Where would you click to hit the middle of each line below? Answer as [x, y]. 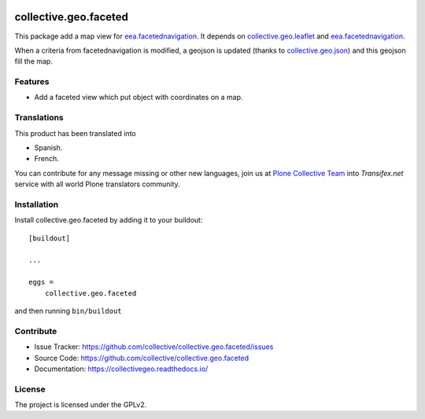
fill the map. [33, 61]
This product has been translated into [76, 133]
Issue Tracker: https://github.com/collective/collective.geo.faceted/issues [154, 347]
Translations [39, 118]
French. [46, 159]
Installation [37, 204]
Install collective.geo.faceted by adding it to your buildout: [109, 220]
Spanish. [48, 147]
